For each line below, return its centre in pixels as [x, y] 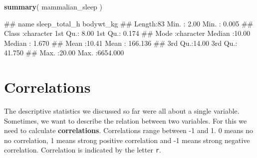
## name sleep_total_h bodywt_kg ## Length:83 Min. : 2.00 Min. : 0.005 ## [129, 23]
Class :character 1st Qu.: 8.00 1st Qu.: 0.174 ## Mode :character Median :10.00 [127, 33]
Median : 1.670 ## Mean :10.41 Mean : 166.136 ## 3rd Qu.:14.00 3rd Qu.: [121, 43]
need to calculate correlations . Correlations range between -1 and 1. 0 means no [128, 130]
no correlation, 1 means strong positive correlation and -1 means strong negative [127, 140]
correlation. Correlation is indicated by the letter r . [83, 150]
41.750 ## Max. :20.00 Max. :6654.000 [64, 53]
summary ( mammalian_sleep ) [53, 6]
